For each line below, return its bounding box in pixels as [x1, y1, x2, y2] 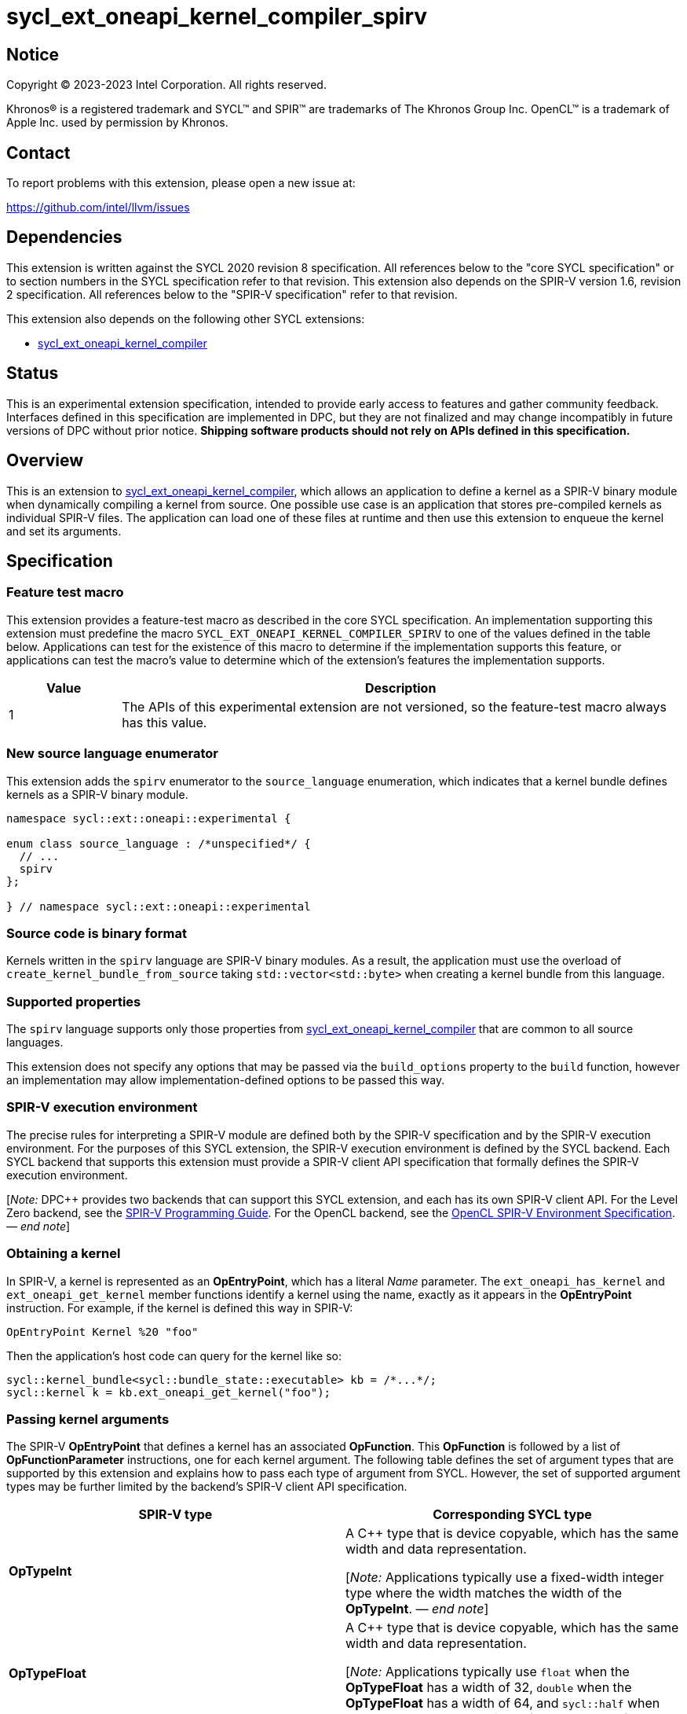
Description [364, 679, 437, 696]
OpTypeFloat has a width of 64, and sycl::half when [345, 1695, 660, 1712]
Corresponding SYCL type [433, 1506, 592, 1523]
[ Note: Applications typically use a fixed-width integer [345, 1569, 664, 1586]
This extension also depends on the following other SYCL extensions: [6, 311, 365, 326]
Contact [6, 142, 71, 163]
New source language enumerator [6, 745, 219, 762]
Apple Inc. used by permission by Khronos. [6, 116, 228, 130]
